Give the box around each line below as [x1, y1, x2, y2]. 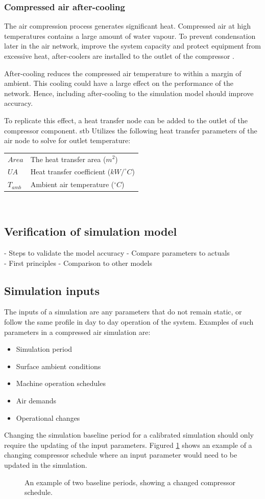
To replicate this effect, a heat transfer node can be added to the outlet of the [4, 115, 248, 125]
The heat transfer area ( [30, 153, 106, 164]
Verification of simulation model [4, 223, 177, 239]
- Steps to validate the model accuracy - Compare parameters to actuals [4, 247, 230, 258]
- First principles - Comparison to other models [4, 257, 152, 268]
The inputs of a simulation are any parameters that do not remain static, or [4, 306, 242, 317]
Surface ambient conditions [16, 360, 101, 371]
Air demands [16, 395, 57, 406]
